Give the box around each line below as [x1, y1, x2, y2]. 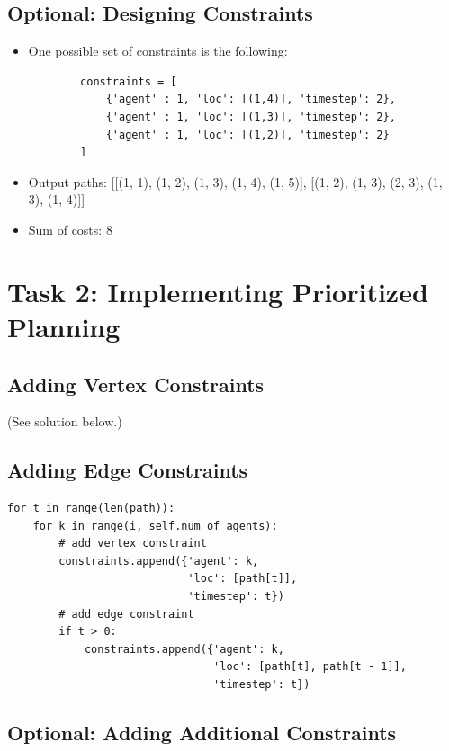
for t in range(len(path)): [7, 502, 175, 515]
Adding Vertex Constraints [7, 370, 265, 398]
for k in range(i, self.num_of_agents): [32, 519, 278, 532]
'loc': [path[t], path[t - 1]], [213, 660, 407, 674]
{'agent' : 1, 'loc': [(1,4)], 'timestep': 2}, [105, 93, 396, 106]
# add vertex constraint [58, 537, 207, 550]
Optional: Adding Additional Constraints [7, 719, 397, 747]
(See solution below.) [7, 412, 122, 431]
